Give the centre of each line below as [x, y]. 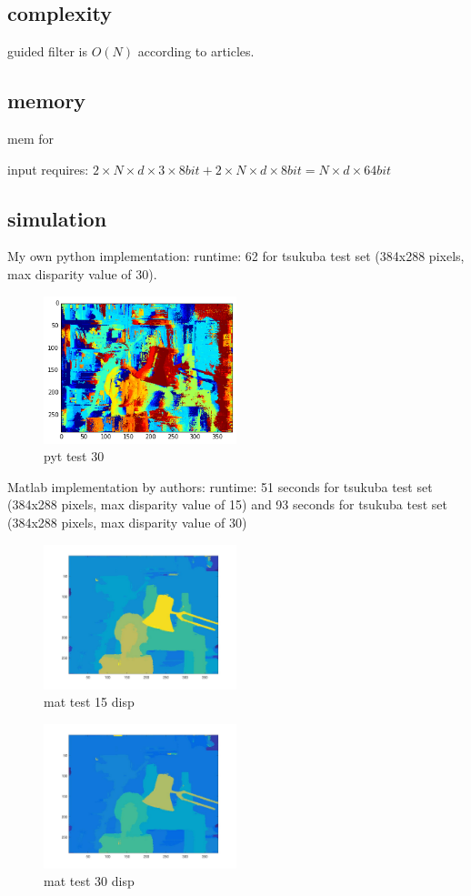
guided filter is [48, 51]
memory [47, 101]
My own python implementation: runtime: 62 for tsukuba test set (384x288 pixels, [236, 256]
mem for [30, 138]
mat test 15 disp [89, 702]
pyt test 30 [74, 456]
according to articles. [196, 51]
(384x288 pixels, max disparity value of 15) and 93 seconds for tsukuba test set [227, 504]
